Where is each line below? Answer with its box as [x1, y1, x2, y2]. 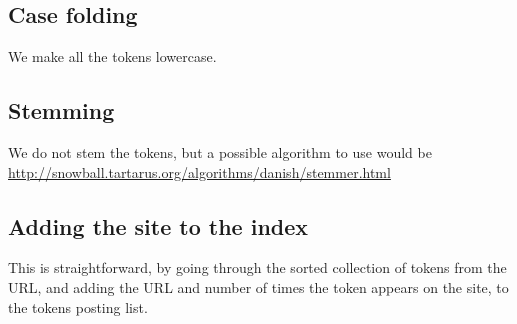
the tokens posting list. [8, 296, 148, 317]
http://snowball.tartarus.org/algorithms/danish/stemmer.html [8, 161, 391, 182]
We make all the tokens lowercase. [8, 46, 217, 67]
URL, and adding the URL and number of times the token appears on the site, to [8, 276, 509, 297]
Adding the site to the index [8, 210, 309, 241]
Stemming [8, 95, 115, 126]
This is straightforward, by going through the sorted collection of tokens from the [8, 257, 507, 278]
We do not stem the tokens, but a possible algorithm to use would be [8, 142, 432, 162]
